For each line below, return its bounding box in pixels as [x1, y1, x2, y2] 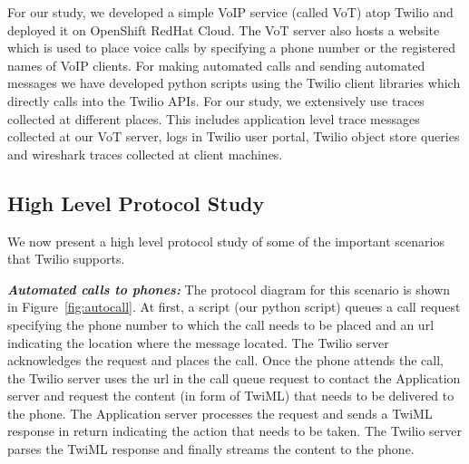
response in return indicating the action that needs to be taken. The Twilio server [7, 421, 463, 440]
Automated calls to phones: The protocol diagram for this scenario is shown [7, 279, 451, 298]
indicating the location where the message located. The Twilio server [7, 333, 389, 352]
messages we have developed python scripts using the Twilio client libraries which [7, 73, 461, 92]
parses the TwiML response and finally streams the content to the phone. [7, 440, 415, 459]
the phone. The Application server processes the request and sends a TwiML [7, 403, 433, 422]
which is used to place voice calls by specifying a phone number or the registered [7, 38, 456, 57]
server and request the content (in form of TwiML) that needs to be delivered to [7, 386, 454, 405]
